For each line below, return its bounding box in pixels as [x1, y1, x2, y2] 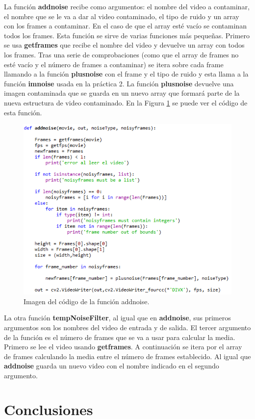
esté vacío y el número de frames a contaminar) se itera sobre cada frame [4, 59, 224, 69]
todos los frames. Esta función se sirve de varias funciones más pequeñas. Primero [4, 30, 250, 40]
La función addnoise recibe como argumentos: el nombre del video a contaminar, [4, 1, 250, 11]
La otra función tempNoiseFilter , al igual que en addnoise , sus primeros [4, 313, 231, 323]
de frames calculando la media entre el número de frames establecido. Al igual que [4, 351, 251, 361]
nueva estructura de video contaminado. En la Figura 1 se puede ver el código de [4, 97, 248, 107]
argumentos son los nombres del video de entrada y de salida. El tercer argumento [4, 322, 251, 332]
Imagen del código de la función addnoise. [24, 296, 150, 306]
